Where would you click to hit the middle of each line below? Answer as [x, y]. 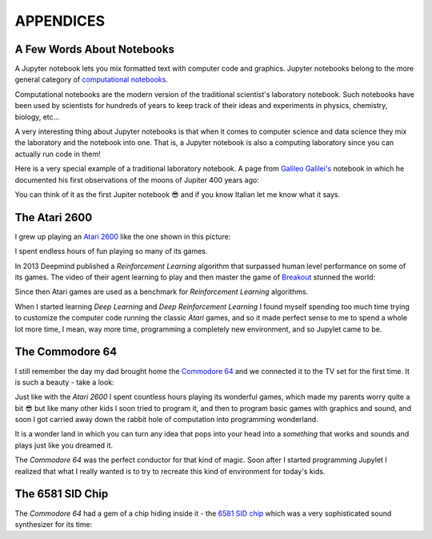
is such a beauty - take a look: [65, 382]
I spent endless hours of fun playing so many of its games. [111, 251]
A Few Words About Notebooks [95, 49]
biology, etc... [37, 117]
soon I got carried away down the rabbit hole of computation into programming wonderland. [167, 420]
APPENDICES [60, 21]
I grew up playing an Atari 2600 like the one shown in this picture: [123, 236]
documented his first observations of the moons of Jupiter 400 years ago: [137, 179]
